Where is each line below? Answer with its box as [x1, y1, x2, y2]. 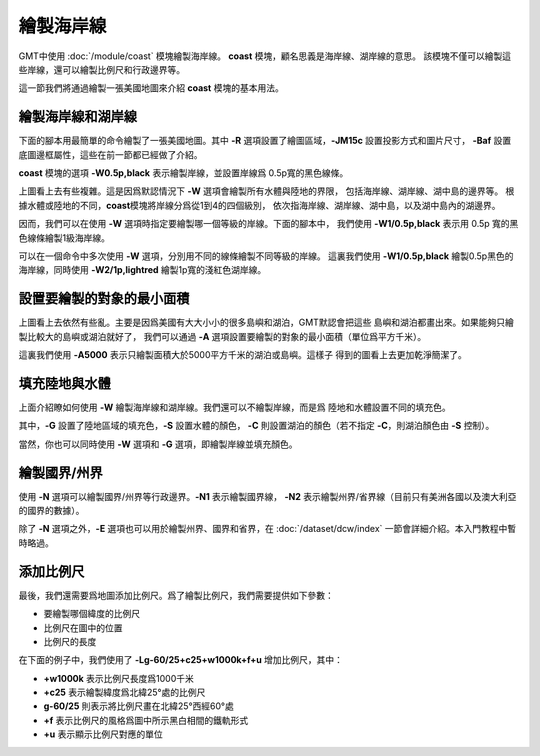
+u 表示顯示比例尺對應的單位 [43, 728, 164, 740]
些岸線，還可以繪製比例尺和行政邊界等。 [18, 63, 185, 75]
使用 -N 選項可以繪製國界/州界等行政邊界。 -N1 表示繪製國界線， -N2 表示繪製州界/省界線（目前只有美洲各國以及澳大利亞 [18, 490, 517, 502]
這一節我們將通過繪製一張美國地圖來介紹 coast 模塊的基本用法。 [18, 82, 284, 94]
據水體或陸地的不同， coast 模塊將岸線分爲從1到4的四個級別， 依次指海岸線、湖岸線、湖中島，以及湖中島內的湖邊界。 [18, 199, 501, 211]
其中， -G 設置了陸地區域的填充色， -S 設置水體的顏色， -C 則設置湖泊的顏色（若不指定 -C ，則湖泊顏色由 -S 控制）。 [18, 420, 495, 432]
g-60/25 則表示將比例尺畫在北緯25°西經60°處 [43, 700, 234, 712]
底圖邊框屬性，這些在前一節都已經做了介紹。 [18, 148, 203, 160]
